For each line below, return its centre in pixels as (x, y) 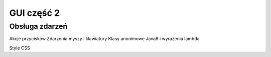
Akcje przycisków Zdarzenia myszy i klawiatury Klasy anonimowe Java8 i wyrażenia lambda (105, 39)
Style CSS (20, 48)
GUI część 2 (35, 13)
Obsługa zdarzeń (38, 26)
